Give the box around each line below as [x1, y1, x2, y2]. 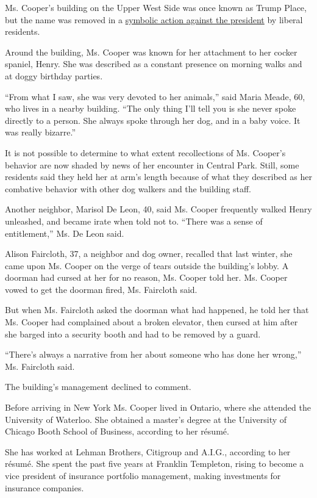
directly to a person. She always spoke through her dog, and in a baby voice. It [5, 114, 301, 126]
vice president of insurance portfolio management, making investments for [5, 469, 281, 482]
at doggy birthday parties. [5, 69, 103, 82]
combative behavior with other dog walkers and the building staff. [5, 182, 251, 195]
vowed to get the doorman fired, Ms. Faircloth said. [5, 283, 198, 295]
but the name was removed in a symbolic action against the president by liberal [5, 13, 303, 26]
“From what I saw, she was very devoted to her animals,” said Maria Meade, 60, [5, 90, 305, 103]
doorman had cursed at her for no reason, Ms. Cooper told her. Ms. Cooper [5, 271, 288, 284]
